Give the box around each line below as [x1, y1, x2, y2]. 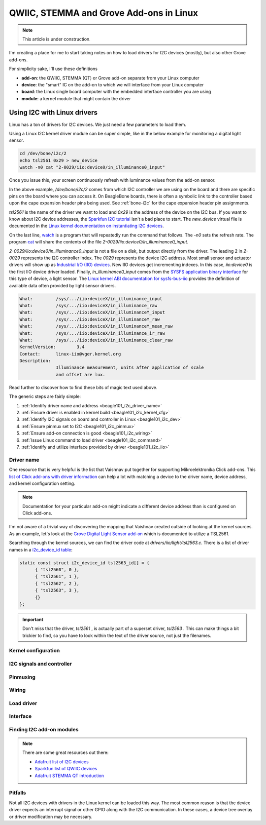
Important [22, 616, 44, 622]
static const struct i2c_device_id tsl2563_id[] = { [19, 560, 150, 565]
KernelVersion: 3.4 [19, 344, 85, 350]
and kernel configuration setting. [9, 480, 76, 486]
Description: [19, 358, 51, 364]
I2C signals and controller [9, 661, 72, 668]
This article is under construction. [22, 36, 91, 42]
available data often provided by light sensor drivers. [9, 282, 116, 288]
